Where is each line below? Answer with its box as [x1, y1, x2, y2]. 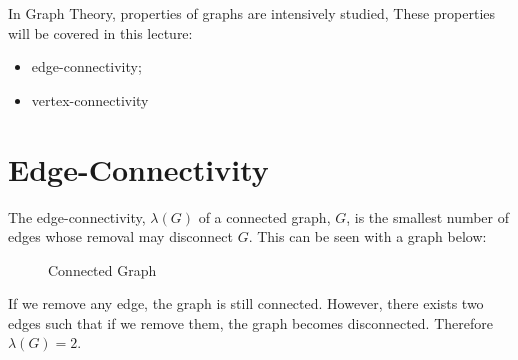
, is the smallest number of [346, 206, 510, 227]
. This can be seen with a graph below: [248, 226, 487, 247]
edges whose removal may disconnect [8, 226, 233, 247]
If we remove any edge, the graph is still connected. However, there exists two [8, 293, 484, 314]
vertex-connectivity [31, 89, 149, 110]
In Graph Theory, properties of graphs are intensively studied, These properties [8, 3, 496, 23]
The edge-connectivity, [8, 206, 146, 227]
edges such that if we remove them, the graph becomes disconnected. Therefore [8, 312, 493, 333]
